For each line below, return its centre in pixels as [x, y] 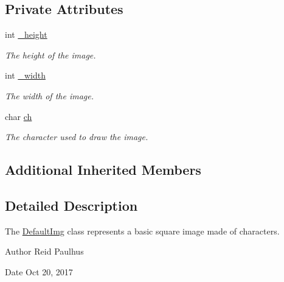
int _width [25, 75]
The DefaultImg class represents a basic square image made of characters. [142, 231]
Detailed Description [71, 205]
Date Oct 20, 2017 [39, 271]
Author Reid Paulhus [44, 251]
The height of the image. [50, 55]
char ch [19, 116]
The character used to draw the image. [77, 137]
